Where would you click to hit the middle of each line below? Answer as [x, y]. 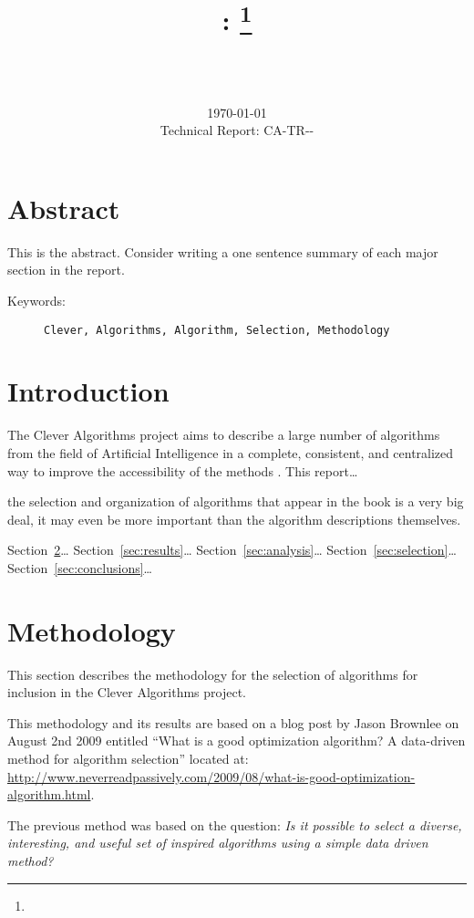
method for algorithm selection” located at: [128, 758]
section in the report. [66, 270]
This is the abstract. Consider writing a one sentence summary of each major [223, 251]
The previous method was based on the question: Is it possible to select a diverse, [235, 824]
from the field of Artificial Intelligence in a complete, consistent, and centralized [231, 452]
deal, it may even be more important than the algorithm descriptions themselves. [234, 519]
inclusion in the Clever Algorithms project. [127, 692]
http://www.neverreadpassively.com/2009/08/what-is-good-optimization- [211, 776]
